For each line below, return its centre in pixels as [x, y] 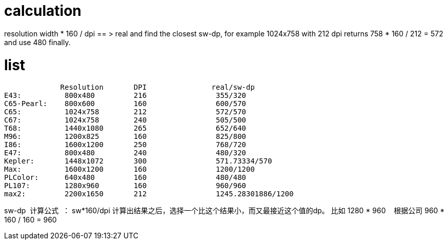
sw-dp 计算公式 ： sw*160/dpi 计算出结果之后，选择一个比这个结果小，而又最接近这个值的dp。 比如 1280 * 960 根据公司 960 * [225, 211]
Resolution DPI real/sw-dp [157, 87]
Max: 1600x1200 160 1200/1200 [129, 169]
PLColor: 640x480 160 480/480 [125, 178]
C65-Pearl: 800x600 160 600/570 [125, 104]
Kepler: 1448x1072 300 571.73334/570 [138, 161]
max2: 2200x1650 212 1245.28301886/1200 [149, 194]
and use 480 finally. [37, 42]
